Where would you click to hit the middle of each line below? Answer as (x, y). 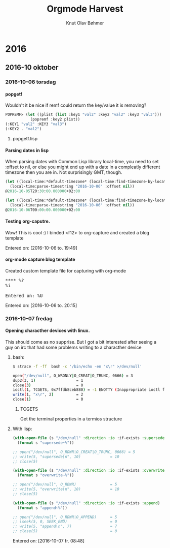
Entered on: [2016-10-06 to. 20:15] (41, 305)
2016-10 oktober (32, 67)
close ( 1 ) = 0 (48, 400)
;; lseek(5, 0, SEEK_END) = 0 (65, 522)
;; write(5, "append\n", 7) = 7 (65, 527)
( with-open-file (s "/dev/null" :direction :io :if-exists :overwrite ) (90, 471)
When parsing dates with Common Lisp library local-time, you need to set (82, 162)
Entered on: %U (24, 296)
